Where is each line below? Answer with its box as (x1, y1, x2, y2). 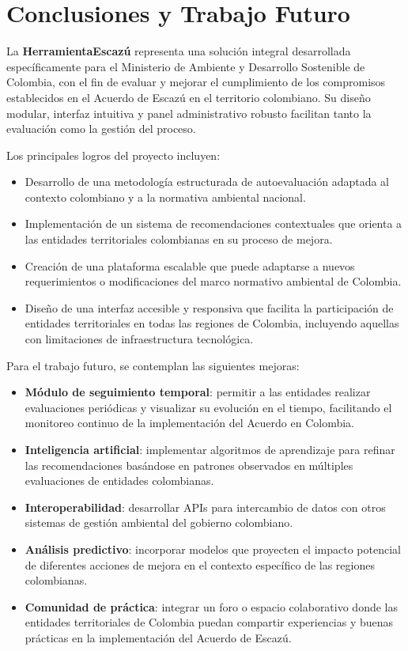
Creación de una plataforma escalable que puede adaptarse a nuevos (25, 257, 355, 274)
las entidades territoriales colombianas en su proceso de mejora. (25, 231, 333, 248)
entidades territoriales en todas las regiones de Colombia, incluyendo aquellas (25, 315, 399, 331)
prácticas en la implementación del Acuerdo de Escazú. (25, 629, 292, 645)
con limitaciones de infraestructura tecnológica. (25, 331, 254, 347)
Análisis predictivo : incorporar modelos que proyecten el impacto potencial (25, 540, 401, 557)
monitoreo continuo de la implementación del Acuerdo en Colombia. (25, 414, 354, 431)
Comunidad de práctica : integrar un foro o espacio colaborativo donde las (25, 598, 399, 615)
